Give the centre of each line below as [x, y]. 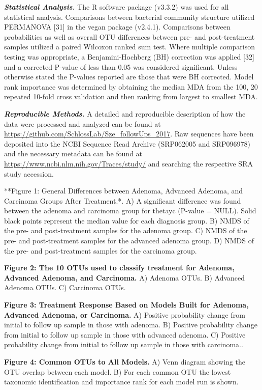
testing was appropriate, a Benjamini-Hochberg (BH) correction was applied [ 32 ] [129, 56]
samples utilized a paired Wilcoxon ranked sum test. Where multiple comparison [130, 47]
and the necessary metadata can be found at [73, 154]
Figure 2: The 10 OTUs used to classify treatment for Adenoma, [119, 268]
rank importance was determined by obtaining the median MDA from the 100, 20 [131, 86]
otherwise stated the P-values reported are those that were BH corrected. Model [129, 77]
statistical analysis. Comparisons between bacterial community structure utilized [129, 17]
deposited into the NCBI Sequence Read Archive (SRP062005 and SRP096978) [127, 143]
